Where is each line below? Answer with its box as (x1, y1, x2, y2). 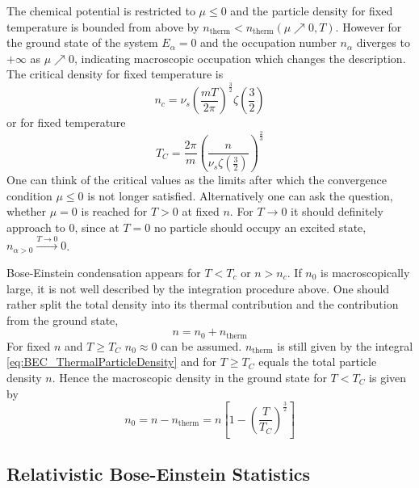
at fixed (182, 203, 220, 220)
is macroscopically (321, 263, 410, 280)
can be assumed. (161, 337, 242, 354)
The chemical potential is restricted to (6, 2, 195, 19)
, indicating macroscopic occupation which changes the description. (73, 49, 406, 66)
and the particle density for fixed (230, 2, 393, 19)
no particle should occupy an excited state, (153, 219, 367, 235)
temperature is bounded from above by (6, 18, 199, 35)
